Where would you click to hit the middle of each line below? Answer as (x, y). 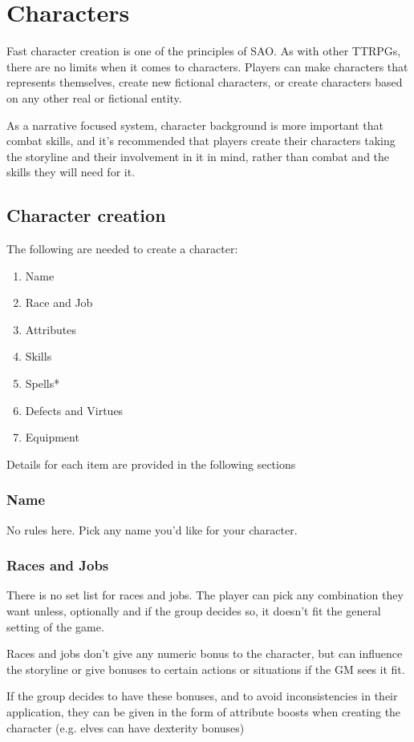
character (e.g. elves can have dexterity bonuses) (126, 727)
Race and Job (59, 302)
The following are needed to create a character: (122, 249)
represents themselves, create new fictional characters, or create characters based (205, 82)
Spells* (43, 383)
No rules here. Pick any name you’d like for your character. (152, 529)
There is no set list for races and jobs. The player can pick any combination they (205, 595)
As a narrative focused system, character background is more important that (195, 125)
